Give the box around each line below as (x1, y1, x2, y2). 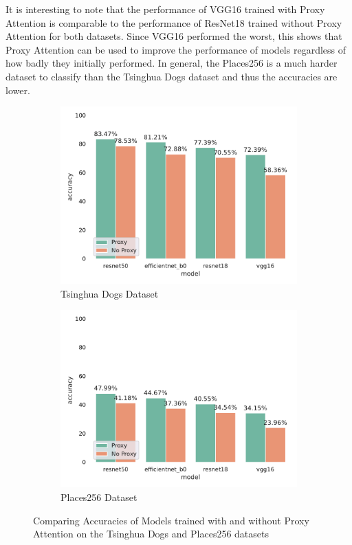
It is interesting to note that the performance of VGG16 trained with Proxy (5, 2, 325, 16)
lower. (5, 82, 30, 97)
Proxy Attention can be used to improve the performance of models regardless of (5, 42, 346, 56)
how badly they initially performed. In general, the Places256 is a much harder (5, 56, 338, 70)
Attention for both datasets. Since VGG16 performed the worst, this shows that (5, 29, 342, 43)
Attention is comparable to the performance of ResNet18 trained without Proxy (5, 15, 342, 30)
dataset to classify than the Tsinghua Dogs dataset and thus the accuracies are (5, 69, 338, 83)
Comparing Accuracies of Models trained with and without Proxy (33, 513, 309, 527)
